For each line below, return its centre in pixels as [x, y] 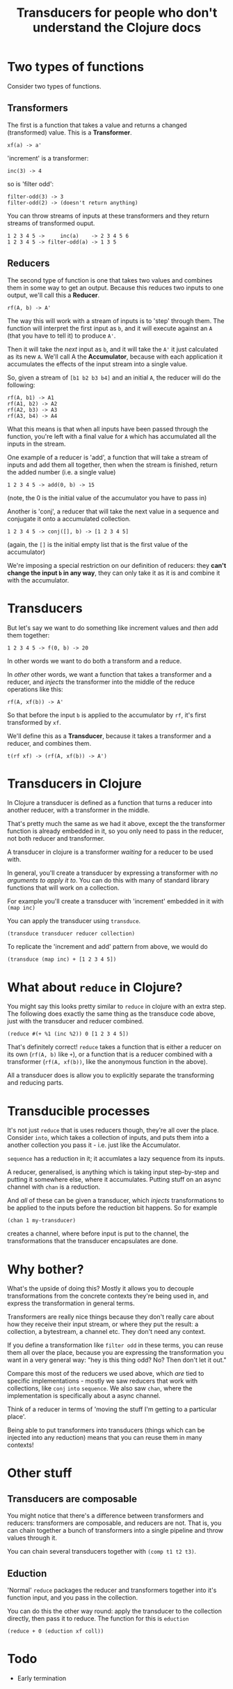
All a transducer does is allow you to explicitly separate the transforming [111, 1075]
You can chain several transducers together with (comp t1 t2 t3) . [102, 1552]
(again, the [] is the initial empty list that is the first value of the [98, 544]
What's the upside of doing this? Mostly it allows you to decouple [101, 1289]
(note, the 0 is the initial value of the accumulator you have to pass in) [107, 497]
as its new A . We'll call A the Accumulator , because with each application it [115, 356]
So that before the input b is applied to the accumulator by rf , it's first [107, 715]
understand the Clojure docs [117, 28]
